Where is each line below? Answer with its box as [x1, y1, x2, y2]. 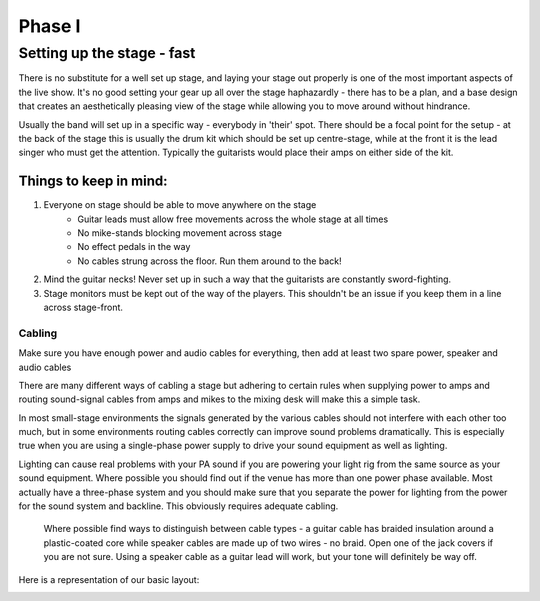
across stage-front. [43, 301, 124, 313]
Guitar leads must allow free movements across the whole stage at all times [77, 213, 389, 225]
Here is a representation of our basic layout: [18, 573, 200, 585]
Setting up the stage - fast [18, 44, 196, 62]
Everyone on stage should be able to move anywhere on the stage [43, 199, 317, 211]
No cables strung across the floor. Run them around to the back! [77, 255, 342, 267]
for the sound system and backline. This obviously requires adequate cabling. [18, 500, 339, 512]
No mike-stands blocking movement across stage [77, 227, 282, 239]
